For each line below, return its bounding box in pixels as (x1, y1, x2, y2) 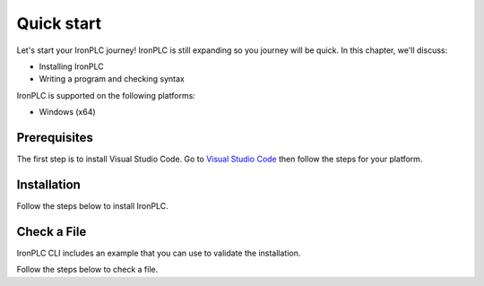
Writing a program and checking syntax (39, 74, 186, 84)
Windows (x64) (39, 107, 96, 117)
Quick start (16, 13, 102, 33)
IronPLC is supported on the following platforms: (16, 90, 196, 100)
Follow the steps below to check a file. (16, 264, 159, 275)
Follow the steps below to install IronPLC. (16, 200, 169, 211)
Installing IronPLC (39, 61, 105, 72)
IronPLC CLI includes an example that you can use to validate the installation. (16, 247, 301, 258)
